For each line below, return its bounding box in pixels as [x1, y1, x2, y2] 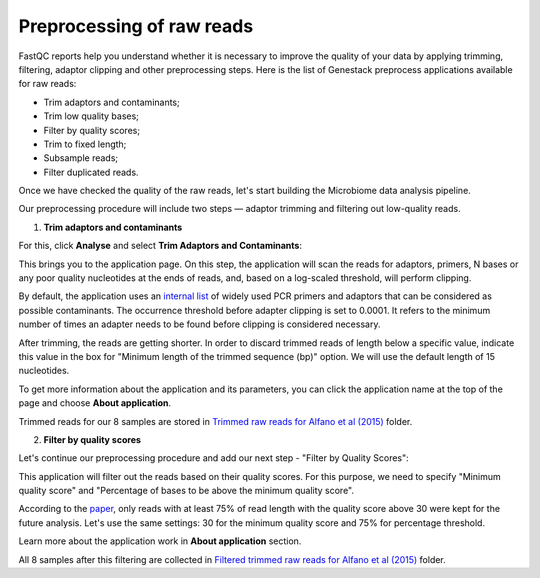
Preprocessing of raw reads [18, 15, 254, 37]
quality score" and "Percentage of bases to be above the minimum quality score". [18, 485, 355, 497]
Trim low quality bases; [43, 110, 140, 122]
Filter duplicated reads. [43, 166, 139, 178]
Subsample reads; [43, 152, 119, 164]
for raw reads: [18, 78, 77, 90]
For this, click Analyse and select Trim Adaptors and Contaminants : [18, 240, 302, 252]
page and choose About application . [18, 397, 172, 409]
